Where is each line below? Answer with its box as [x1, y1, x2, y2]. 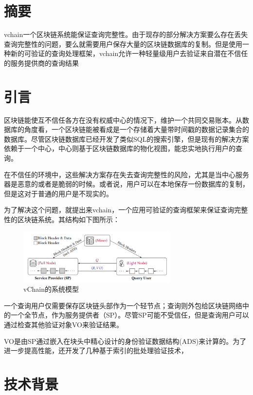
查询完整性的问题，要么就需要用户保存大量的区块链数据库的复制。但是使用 [4, 38, 242, 49]
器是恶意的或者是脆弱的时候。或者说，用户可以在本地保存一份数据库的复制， [4, 179, 249, 189]
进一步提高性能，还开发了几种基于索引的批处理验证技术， [4, 345, 188, 356]
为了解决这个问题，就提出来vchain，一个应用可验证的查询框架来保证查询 [4, 205, 235, 215]
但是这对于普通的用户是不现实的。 [4, 188, 113, 198]
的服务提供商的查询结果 [4, 57, 79, 68]
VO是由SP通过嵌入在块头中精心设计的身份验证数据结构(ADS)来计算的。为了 [4, 336, 247, 346]
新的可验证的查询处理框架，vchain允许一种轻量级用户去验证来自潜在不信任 [10, 48, 248, 58]
